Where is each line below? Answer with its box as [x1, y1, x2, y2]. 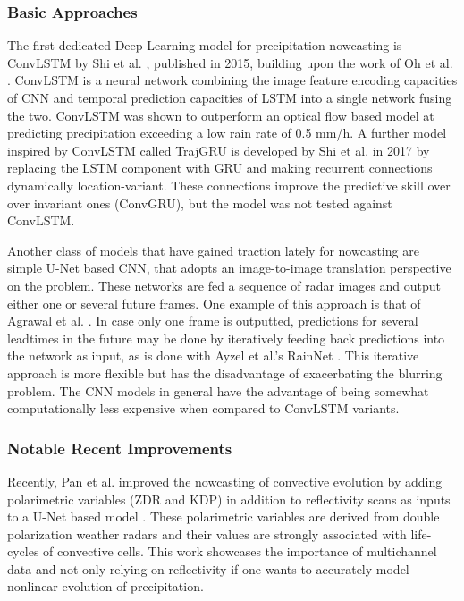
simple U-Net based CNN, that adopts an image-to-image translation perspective [7, 258, 451, 277]
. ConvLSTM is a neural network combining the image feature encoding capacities [7, 71, 458, 89]
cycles [7, 542, 39, 561]
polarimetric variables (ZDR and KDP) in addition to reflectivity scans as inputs [7, 489, 451, 508]
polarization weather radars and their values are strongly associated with [7, 524, 407, 543]
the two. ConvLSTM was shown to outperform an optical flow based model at [7, 106, 434, 124]
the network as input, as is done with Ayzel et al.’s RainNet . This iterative [7, 346, 419, 365]
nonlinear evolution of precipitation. [7, 577, 204, 596]
